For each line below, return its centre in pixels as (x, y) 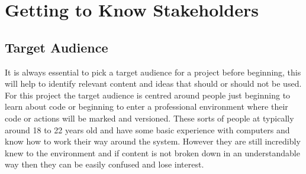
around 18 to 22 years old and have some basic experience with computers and (147, 129)
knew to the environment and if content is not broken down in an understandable (152, 152)
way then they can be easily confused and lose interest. (104, 164)
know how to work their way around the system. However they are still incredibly (153, 141)
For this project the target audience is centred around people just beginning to (148, 95)
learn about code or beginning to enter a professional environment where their (146, 106)
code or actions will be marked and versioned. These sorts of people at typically (149, 118)
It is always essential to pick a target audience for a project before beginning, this (153, 72)
